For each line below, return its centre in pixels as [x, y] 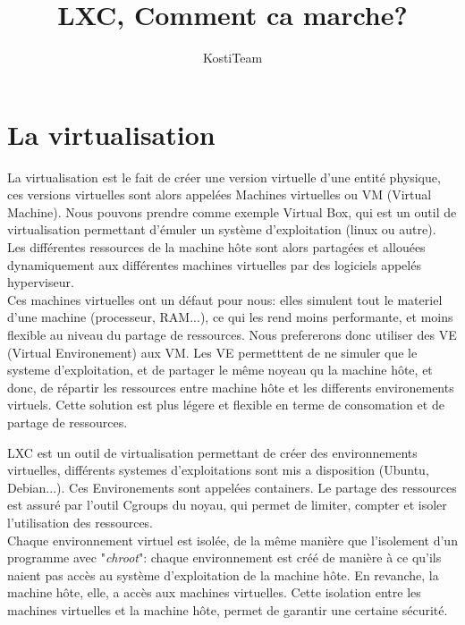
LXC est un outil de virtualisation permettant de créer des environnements [212, 452]
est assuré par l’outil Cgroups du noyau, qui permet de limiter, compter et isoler [227, 505]
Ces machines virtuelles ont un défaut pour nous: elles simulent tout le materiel [225, 299]
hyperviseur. [41, 282]
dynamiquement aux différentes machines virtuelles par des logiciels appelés [214, 264]
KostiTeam [232, 58]
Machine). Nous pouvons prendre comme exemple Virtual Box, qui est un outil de [232, 211]
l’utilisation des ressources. [80, 522]
